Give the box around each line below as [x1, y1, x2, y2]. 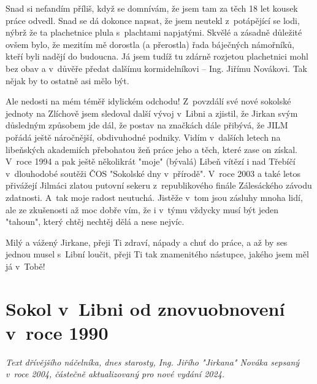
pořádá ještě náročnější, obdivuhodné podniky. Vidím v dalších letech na [6, 130, 281, 143]
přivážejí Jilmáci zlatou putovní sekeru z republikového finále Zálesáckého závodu [6, 179, 312, 192]
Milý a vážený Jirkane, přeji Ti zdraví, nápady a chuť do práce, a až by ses [6, 235, 288, 248]
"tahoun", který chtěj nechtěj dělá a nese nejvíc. [6, 215, 185, 228]
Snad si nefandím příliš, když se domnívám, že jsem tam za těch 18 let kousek [6, 2, 298, 14]
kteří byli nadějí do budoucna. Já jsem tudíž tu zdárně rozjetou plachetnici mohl [6, 50, 308, 63]
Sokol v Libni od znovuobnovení [6, 296, 285, 321]
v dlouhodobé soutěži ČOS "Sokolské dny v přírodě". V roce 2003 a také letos [6, 167, 300, 179]
